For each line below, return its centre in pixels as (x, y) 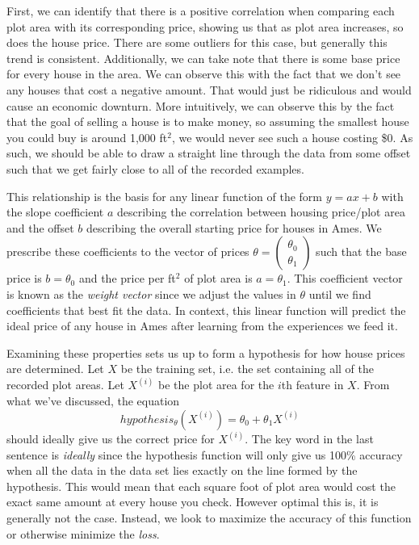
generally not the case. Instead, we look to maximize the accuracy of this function (209, 517)
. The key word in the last (309, 438)
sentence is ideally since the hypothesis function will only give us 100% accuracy (205, 454)
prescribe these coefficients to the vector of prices (128, 252)
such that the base (361, 252)
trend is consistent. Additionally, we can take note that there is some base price (203, 58)
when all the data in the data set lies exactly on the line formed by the (182, 470)
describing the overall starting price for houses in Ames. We (234, 227)
